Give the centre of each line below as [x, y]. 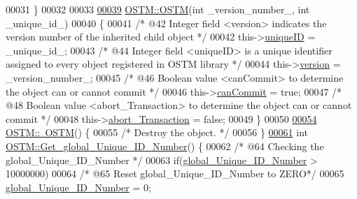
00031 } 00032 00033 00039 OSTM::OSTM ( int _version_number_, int [158, 9]
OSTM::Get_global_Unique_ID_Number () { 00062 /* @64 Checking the [165, 146]
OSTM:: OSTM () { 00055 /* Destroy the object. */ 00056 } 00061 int [157, 132]
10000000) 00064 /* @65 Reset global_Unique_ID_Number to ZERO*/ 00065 [175, 174]
